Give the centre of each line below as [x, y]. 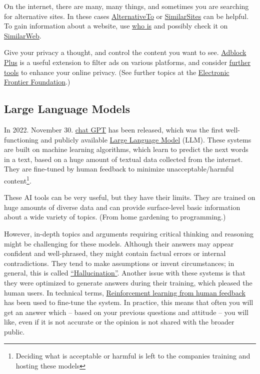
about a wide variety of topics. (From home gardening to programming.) [115, 217]
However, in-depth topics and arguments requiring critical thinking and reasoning [129, 233]
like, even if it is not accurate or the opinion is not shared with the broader [119, 322]
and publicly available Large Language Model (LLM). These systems [146, 139]
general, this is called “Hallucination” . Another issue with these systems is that [125, 273]
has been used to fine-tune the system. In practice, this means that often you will [129, 302]
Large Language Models [67, 109]
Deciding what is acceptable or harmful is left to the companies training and [133, 356]
